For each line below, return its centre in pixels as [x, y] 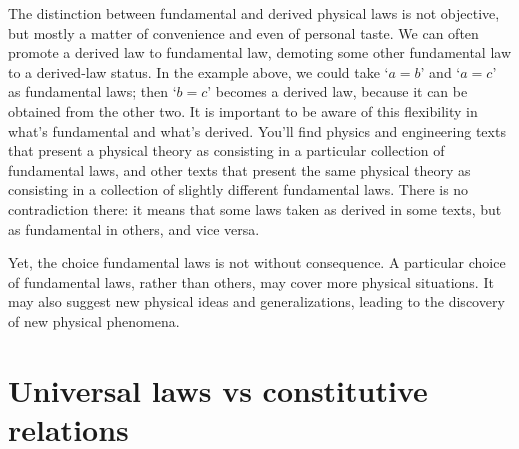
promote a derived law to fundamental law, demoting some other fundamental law [260, 52]
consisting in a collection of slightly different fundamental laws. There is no [238, 189]
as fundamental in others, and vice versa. [134, 228]
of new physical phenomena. [94, 320]
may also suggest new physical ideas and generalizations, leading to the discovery [256, 301]
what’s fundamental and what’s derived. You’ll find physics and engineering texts [257, 130]
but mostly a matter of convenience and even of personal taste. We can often [243, 32]
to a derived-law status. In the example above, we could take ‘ [198, 71]
